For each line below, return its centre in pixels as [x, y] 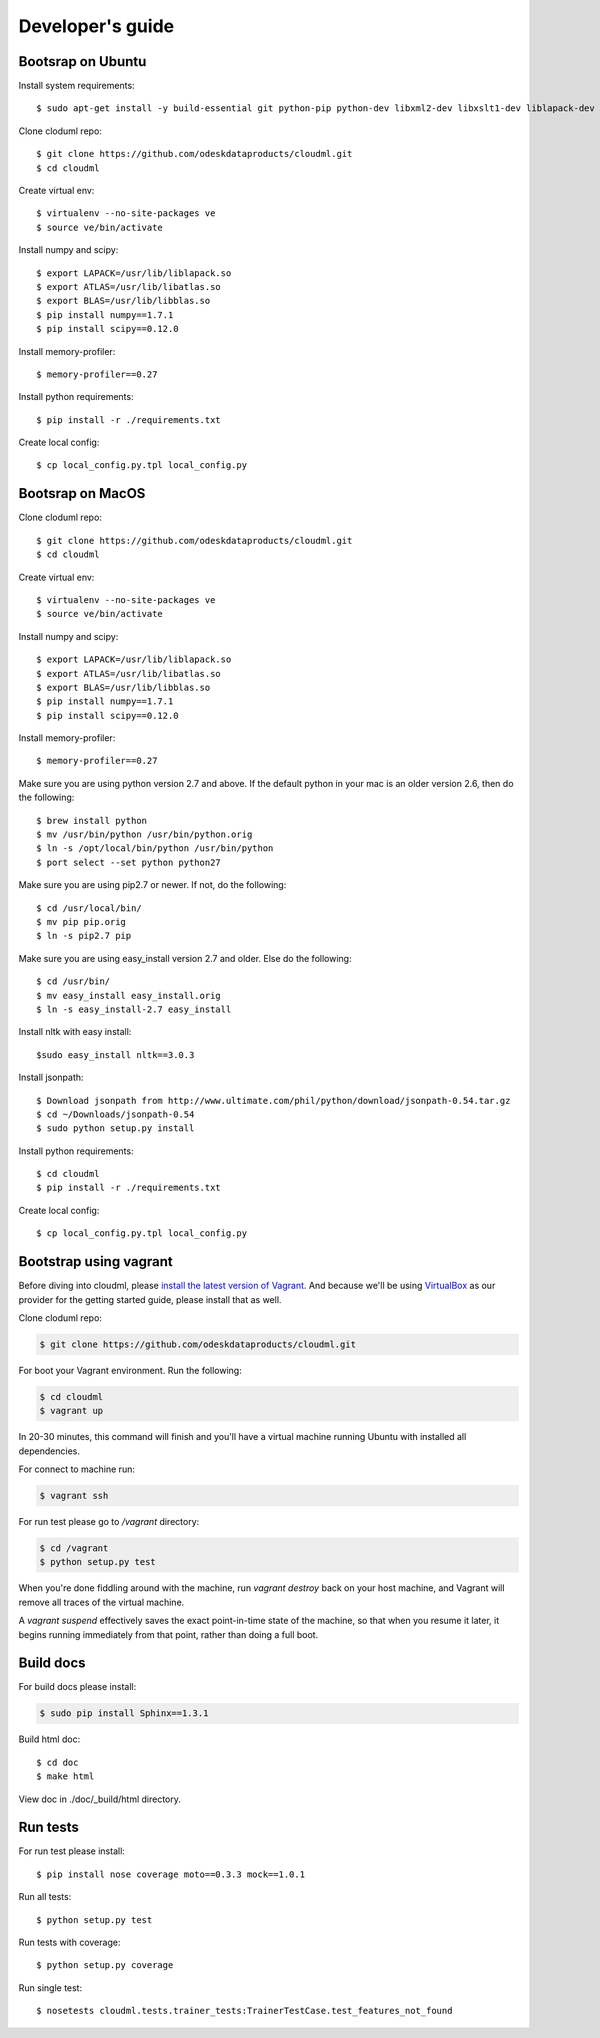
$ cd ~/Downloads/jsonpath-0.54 [115, 1114]
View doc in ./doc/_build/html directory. [100, 1799]
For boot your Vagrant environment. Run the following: [130, 1370]
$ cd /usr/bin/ [73, 981]
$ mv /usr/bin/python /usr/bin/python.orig [144, 834]
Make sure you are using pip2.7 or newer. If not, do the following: [152, 885]
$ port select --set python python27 [129, 862]
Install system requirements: [76, 86]
